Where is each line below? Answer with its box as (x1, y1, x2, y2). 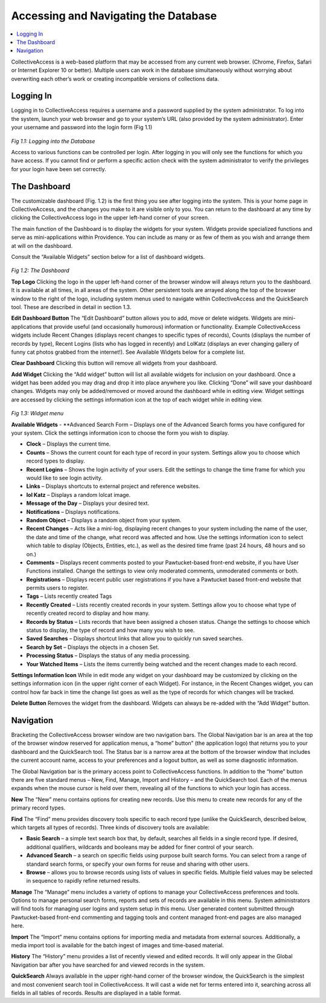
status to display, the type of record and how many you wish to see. (26, 626, 195, 634)
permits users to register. (26, 584, 89, 592)
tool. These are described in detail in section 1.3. (11, 303, 132, 311)
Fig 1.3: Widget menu (11, 410, 63, 417)
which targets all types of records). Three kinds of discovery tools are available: (11, 823, 209, 831)
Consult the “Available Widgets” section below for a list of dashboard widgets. (11, 253, 205, 260)
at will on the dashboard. (11, 242, 73, 249)
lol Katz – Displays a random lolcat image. (26, 491, 131, 498)
